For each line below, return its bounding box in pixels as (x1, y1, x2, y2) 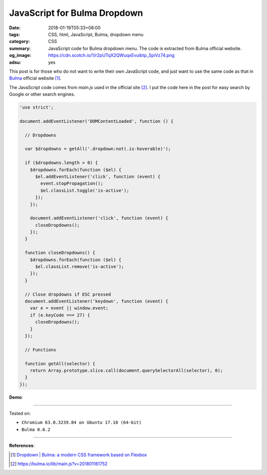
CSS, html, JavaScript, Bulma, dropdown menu (48, 31, 143, 37)
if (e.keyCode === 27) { (30, 312, 90, 318)
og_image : (9, 52, 32, 58)
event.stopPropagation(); (40, 181, 103, 187)
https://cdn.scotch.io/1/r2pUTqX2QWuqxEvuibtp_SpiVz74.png (48, 52, 175, 58)
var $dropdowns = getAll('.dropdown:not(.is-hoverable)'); (25, 146, 171, 152)
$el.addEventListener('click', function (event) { (35, 174, 161, 179)
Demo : (9, 394, 23, 400)
